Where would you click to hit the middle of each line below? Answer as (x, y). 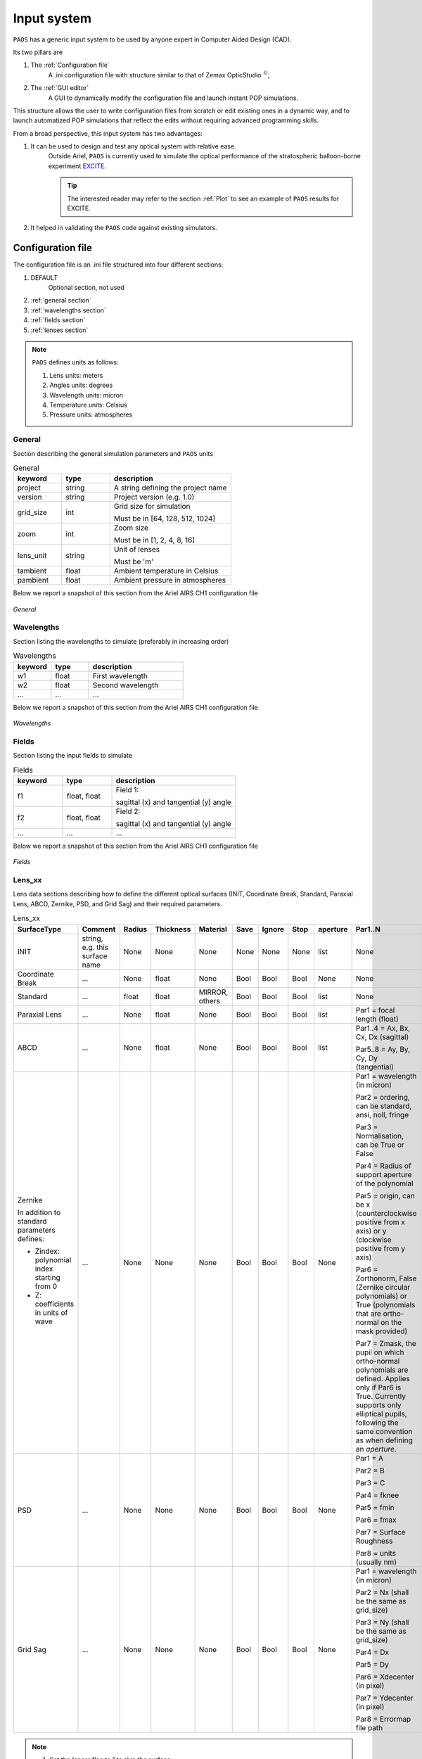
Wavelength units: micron (86, 395)
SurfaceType (39, 929)
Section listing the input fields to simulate (73, 756)
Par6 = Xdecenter (385, 1677)
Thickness (173, 929)
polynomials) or (381, 1296)
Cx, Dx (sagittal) (382, 1036)
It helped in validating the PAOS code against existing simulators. (124, 228)
